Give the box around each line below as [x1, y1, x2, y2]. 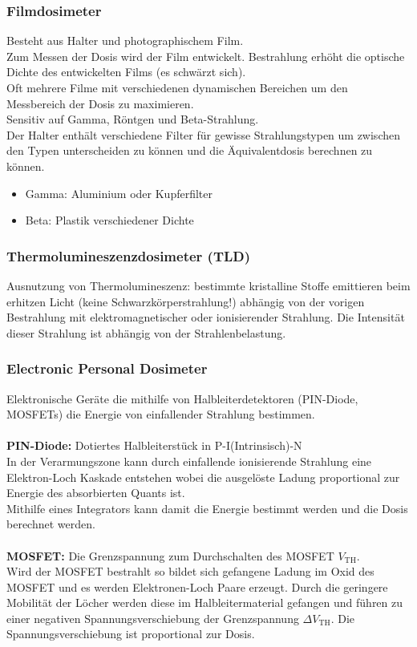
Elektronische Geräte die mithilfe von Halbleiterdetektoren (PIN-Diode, [6, 390, 358, 406]
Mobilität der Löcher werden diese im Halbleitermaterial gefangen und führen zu [6, 594, 403, 611]
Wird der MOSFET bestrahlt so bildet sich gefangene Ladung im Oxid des [6, 563, 374, 580]
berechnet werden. [6, 516, 95, 532]
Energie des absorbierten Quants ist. [6, 484, 185, 501]
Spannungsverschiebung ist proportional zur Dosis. [6, 625, 255, 642]
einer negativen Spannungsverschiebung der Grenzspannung [6, 609, 299, 626]
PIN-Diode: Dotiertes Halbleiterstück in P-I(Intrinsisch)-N [6, 437, 302, 454]
